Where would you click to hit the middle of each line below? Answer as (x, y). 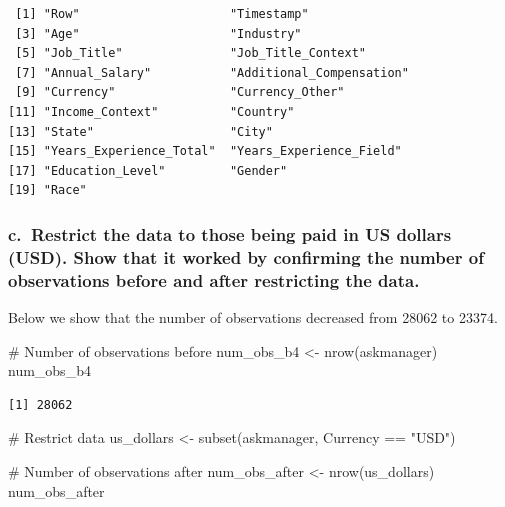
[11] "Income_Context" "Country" (151, 111)
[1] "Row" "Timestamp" (162, 14)
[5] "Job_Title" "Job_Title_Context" (190, 53)
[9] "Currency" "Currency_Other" (180, 92)
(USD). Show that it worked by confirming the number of (246, 256)
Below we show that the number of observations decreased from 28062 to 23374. (253, 317)
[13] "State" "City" (140, 131)
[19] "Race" (47, 190)
